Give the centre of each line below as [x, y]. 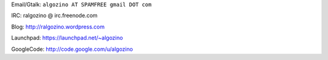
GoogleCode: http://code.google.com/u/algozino [72, 49]
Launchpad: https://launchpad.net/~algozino [67, 38]
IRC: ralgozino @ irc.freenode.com [54, 16]
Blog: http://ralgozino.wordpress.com [58, 27]
